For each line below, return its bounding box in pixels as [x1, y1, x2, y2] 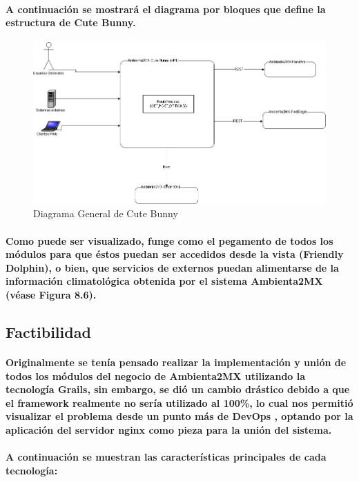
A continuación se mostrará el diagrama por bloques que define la [6, 1, 326, 16]
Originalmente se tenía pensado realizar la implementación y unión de [6, 354, 347, 369]
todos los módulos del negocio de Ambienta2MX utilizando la [6, 368, 306, 383]
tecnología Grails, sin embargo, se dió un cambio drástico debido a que [6, 382, 350, 396]
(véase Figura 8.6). [6, 287, 97, 301]
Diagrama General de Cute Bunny [33, 206, 178, 221]
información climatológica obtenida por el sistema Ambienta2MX [6, 274, 323, 288]
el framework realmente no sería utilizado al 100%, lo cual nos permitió [6, 395, 353, 410]
